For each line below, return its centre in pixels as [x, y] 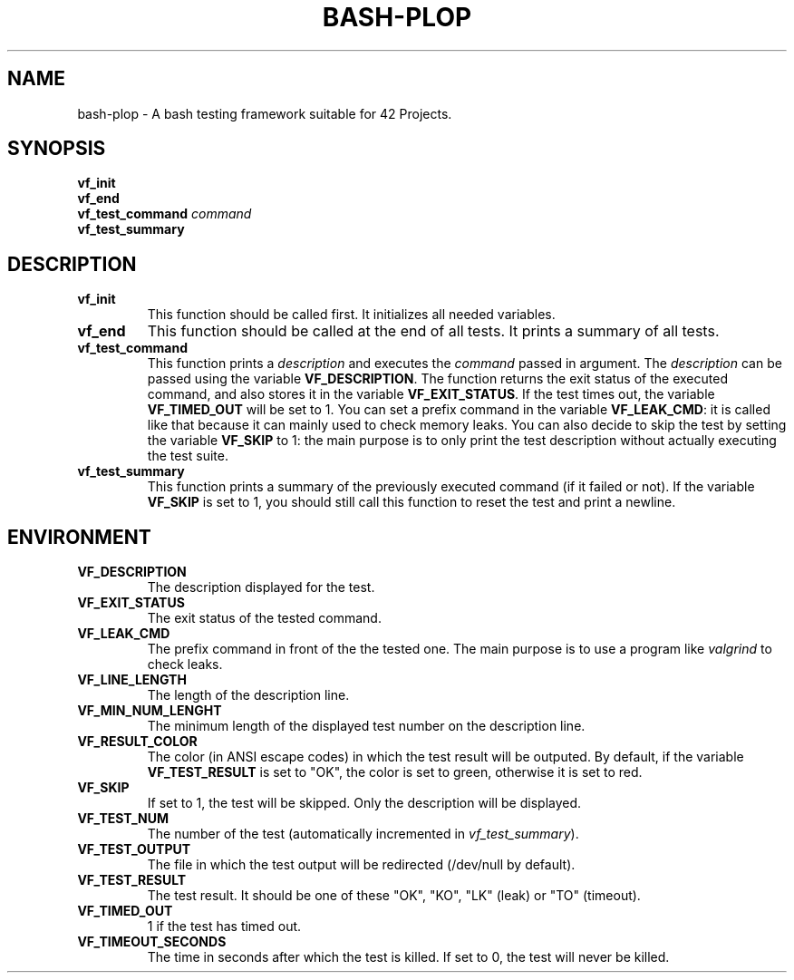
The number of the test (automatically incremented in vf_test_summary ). [363, 834]
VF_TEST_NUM [123, 819]
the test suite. [188, 456]
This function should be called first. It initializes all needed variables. [351, 315]
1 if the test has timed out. [224, 927]
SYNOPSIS [57, 149]
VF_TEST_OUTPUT [134, 849]
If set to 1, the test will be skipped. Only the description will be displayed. [364, 803]
